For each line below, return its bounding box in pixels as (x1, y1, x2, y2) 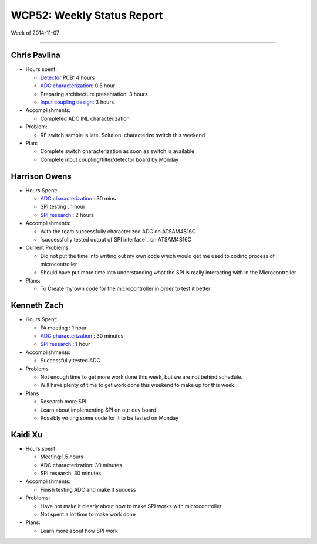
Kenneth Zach (11, 301, 64, 311)
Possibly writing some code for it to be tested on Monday (40, 414, 179, 421)
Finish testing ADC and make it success (40, 486, 136, 493)
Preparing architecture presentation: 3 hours (40, 90, 148, 97)
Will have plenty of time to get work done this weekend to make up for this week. (40, 382, 236, 389)
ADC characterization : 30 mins (40, 195, 116, 202)
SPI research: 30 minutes (40, 470, 102, 477)
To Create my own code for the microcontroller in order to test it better (40, 285, 211, 293)
